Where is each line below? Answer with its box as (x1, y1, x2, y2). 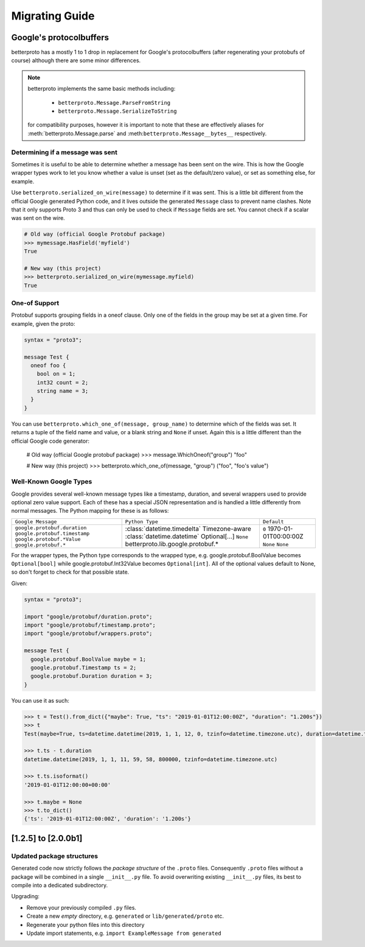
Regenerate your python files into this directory (26, 921, 145, 928)
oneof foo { (30, 362, 66, 368)
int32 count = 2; (36, 379, 89, 386)
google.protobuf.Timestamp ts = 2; (30, 664, 137, 671)
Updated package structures (11, 851, 99, 860)
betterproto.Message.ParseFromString (58, 99, 171, 106)
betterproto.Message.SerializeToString (58, 108, 177, 115)
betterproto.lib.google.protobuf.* (125, 540, 219, 548)
